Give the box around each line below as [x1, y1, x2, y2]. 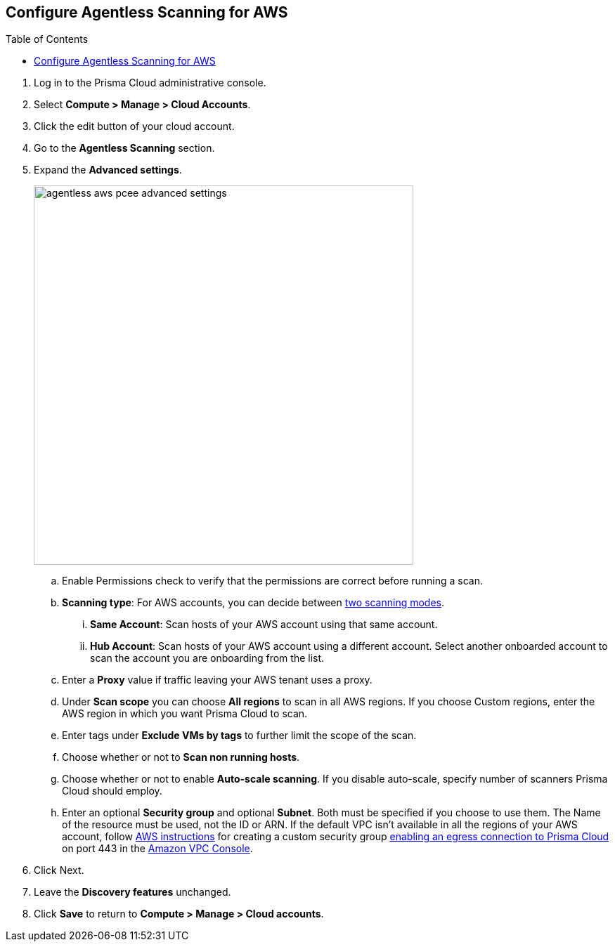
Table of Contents [6, 33, 89, 46]
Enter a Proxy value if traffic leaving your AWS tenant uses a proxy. [62, 674, 373, 686]
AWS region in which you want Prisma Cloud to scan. [62, 707, 308, 720]
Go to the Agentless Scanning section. [34, 142, 215, 155]
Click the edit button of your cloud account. [34, 120, 235, 133]
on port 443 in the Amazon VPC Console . [62, 842, 253, 855]
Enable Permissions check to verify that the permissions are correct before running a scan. [62, 575, 483, 587]
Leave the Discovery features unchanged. [34, 886, 231, 899]
